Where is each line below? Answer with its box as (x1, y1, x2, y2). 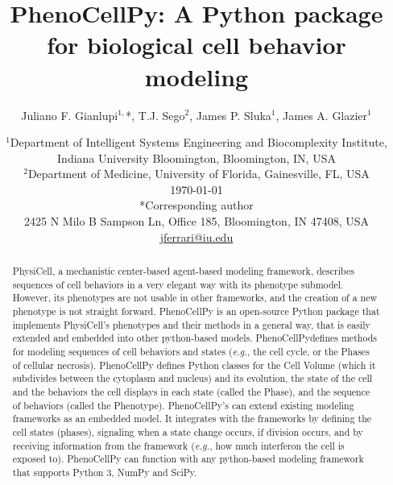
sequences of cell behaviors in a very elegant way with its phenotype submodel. (12, 277, 344, 291)
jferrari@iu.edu (159, 228, 234, 245)
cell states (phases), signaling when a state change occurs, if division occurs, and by (12, 425, 363, 438)
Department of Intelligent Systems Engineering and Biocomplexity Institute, (10, 134, 387, 151)
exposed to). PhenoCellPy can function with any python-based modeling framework (12, 452, 364, 466)
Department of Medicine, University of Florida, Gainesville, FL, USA (27, 165, 370, 182)
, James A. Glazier (275, 106, 368, 123)
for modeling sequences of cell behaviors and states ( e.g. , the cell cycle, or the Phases (12, 344, 370, 358)
